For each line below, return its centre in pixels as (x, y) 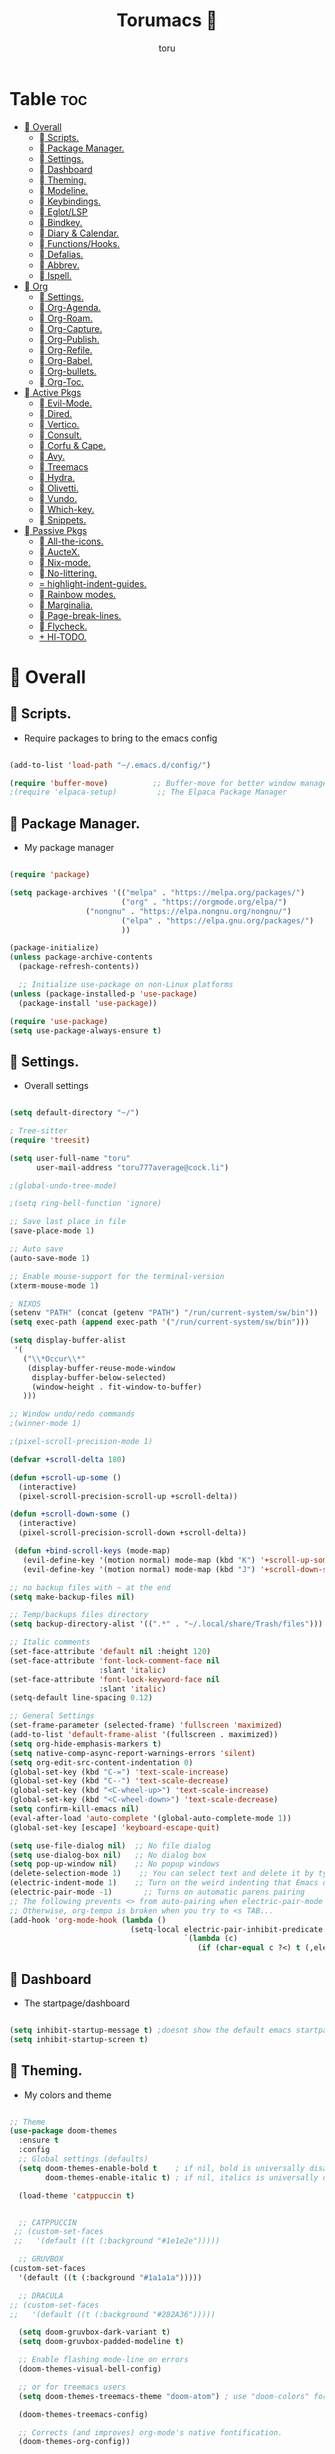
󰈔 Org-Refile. (65, 350)
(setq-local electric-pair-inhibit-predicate (227, 1929)
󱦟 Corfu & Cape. (72, 445)
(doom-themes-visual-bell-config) (90, 2369)
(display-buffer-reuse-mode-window (101, 1368)
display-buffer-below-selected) (99, 1377)
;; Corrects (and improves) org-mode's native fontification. (150, 2432)
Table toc (48, 98)
